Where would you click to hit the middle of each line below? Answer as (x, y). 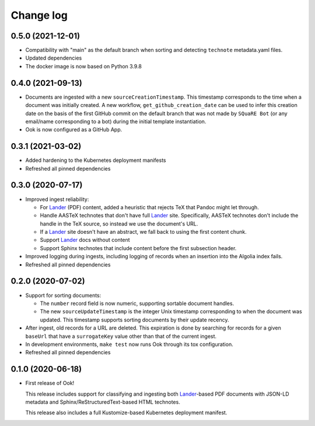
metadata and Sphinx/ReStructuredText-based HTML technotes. (103, 402)
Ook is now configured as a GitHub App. (74, 130)
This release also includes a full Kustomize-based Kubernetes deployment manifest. (126, 413)
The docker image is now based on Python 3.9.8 (84, 66)
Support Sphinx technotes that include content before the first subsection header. (138, 248)
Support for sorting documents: (63, 295)
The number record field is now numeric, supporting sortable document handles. (137, 303)
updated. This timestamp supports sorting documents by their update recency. (134, 320)
